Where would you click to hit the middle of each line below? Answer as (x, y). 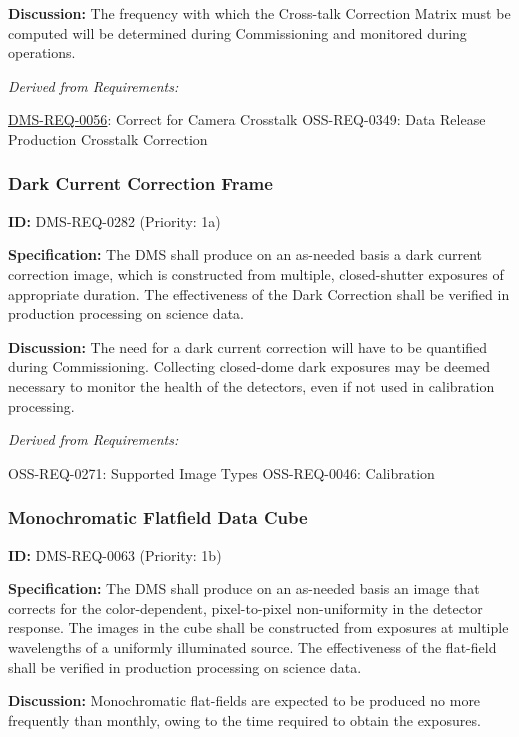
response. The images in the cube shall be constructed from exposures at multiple (258, 627)
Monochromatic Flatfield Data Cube (158, 517)
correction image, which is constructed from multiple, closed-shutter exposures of (256, 273)
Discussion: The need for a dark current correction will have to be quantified (248, 346)
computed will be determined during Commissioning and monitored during (237, 32)
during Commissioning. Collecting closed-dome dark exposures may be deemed (249, 366)
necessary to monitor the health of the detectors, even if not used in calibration (251, 385)
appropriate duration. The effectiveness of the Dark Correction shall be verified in (259, 293)
